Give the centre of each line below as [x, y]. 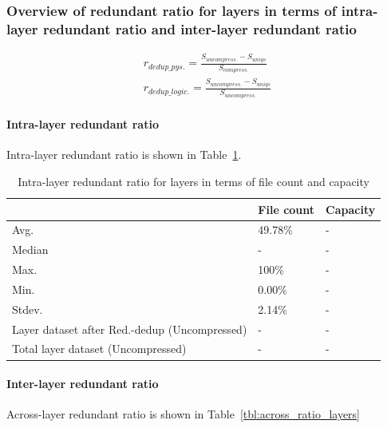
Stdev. [28, 309]
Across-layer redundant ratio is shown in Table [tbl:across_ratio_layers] [184, 414]
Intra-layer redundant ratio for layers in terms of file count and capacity [193, 181]
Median [30, 250]
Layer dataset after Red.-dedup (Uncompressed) [130, 329]
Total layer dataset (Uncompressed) [99, 349]
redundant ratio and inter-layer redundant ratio [199, 28]
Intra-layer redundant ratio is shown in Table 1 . [124, 155]
